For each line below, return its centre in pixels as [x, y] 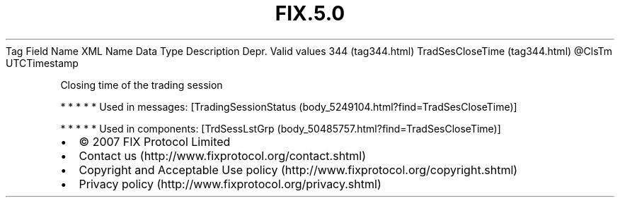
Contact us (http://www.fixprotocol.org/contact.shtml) [223, 155]
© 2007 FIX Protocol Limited [155, 141]
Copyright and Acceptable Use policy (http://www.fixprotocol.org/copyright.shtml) [298, 170]
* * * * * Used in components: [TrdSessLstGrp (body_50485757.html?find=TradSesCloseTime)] [281, 128]
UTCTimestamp [42, 63]
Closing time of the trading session [142, 85]
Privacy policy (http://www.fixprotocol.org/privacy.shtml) [230, 184]
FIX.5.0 [310, 13]
